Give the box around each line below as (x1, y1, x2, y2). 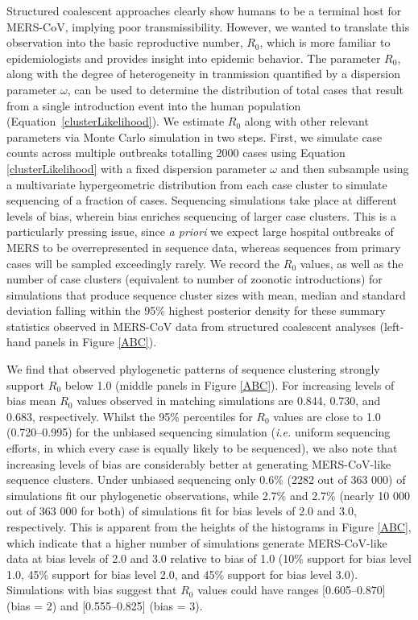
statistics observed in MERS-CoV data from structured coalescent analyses (6, 317, 376, 334)
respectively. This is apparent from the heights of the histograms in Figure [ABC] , (6, 519, 412, 535)
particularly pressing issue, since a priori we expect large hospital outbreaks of (6, 223, 394, 240)
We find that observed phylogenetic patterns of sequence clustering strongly (6, 361, 380, 378)
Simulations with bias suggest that (6, 581, 177, 598)
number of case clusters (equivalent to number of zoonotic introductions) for (6, 271, 383, 287)
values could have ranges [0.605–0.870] (197, 581, 386, 598)
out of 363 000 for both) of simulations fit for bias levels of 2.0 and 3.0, (6, 502, 357, 519)
